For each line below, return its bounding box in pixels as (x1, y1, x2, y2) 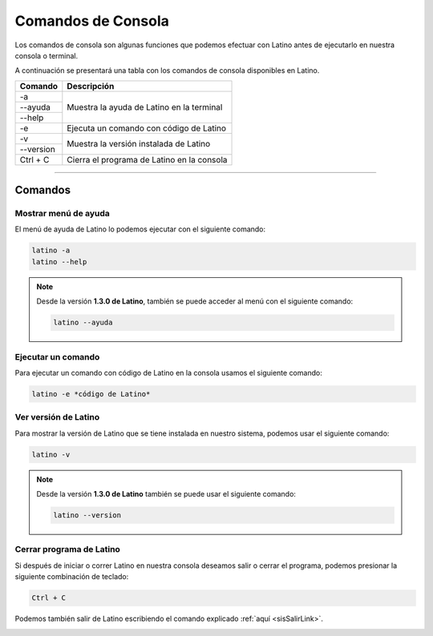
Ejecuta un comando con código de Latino (67, 123, 227, 134)
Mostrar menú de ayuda (14, 208, 110, 219)
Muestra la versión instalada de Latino (67, 139, 211, 150)
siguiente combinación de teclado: (14, 572, 129, 582)
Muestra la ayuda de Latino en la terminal (67, 101, 223, 112)
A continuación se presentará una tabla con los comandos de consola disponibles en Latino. (14, 66, 320, 75)
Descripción (67, 80, 115, 91)
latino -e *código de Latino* (31, 389, 151, 398)
